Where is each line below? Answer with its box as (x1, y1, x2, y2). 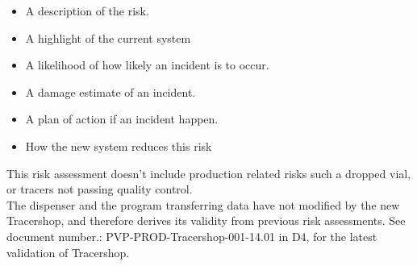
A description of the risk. (25, 2, 149, 19)
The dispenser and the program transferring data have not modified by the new (6, 196, 400, 213)
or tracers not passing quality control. (6, 181, 193, 197)
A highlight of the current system (25, 29, 191, 46)
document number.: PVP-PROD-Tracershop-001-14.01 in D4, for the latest (6, 227, 377, 244)
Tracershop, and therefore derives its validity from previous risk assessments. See (6, 212, 406, 229)
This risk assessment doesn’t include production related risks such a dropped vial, (6, 164, 411, 181)
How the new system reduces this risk (25, 137, 212, 154)
